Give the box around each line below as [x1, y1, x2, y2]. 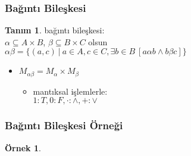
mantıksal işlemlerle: [33, 85, 108, 97]
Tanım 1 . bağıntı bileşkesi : [5, 24, 105, 36]
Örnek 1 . [5, 141, 41, 154]
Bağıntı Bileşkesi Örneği [5, 118, 123, 133]
